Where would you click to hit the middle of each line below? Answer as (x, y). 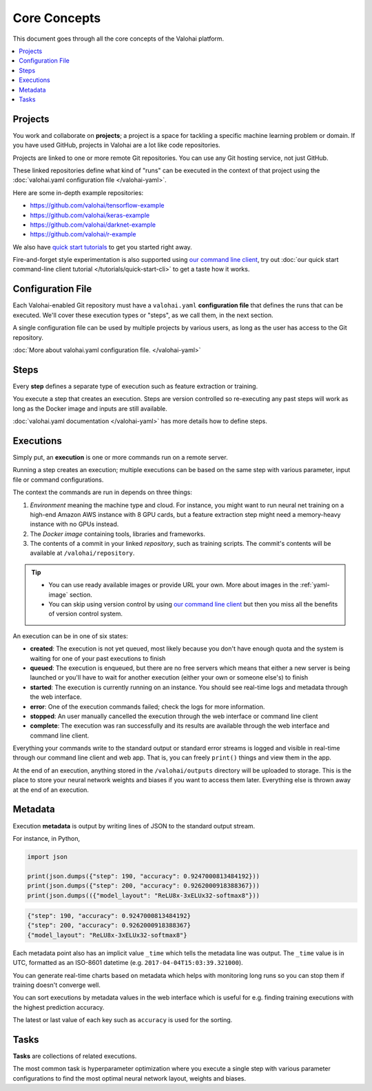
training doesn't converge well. (57, 985)
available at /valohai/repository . (82, 553)
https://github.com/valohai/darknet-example (93, 225)
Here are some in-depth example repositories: (78, 192)
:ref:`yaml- (315, 585)
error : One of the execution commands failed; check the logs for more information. (147, 706)
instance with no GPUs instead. (74, 524)
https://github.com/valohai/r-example (83, 234)
